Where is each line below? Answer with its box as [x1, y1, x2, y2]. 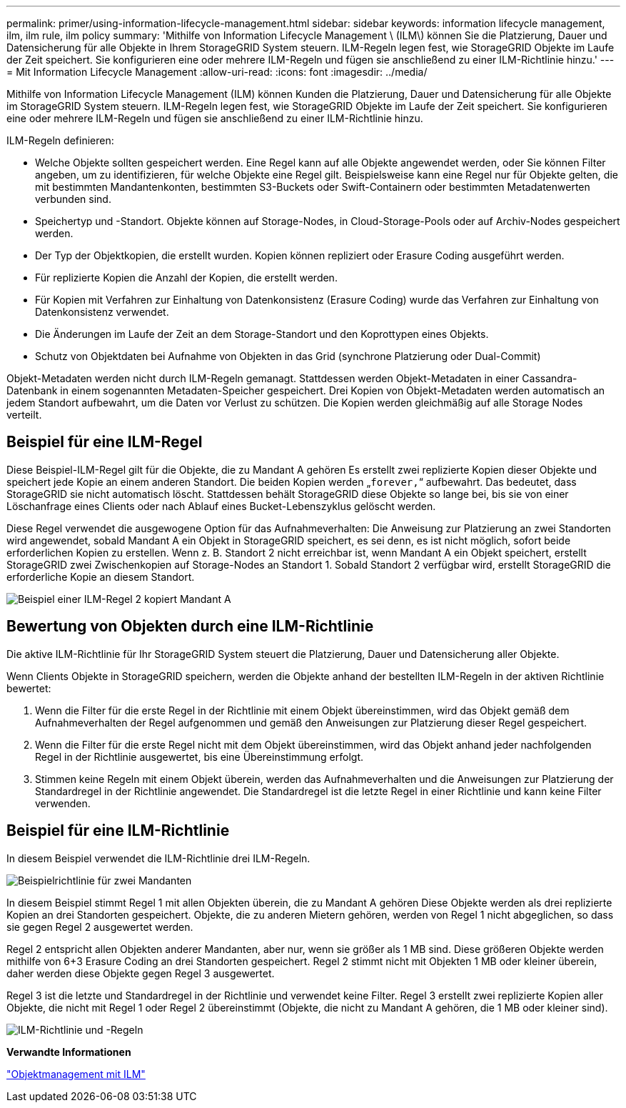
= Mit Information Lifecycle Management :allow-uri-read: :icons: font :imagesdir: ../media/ [6, 66, 428, 78]
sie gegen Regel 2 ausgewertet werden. [6, 920, 193, 933]
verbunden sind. [35, 193, 111, 205]
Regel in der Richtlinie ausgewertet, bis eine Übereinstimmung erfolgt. [35, 750, 364, 763]
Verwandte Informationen [6, 1045, 131, 1058]
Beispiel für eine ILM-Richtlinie [6, 822, 230, 840]
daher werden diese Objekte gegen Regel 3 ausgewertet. [6, 967, 275, 979]
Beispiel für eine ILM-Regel [6, 433, 203, 451]
